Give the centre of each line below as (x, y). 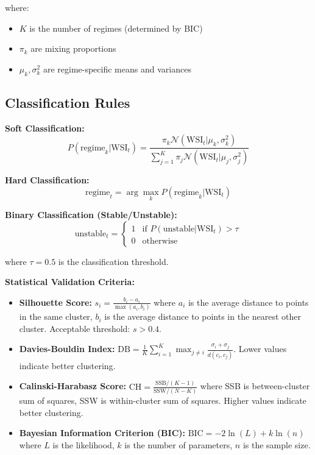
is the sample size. (277, 444)
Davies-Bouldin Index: (67, 349)
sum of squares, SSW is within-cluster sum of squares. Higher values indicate (163, 400)
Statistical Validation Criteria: (70, 282)
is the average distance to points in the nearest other (203, 316)
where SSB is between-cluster (255, 386)
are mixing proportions (73, 48)
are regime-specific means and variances (117, 69)
